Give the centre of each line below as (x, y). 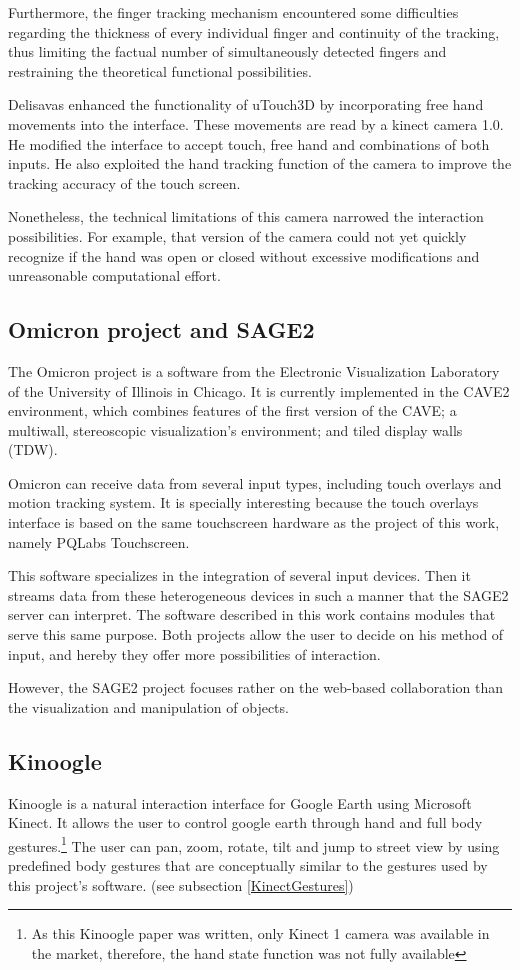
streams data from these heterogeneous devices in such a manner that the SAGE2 (258, 594)
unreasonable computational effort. (114, 275)
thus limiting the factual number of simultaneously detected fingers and (227, 51)
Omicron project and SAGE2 (161, 329)
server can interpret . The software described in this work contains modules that (252, 614)
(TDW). (33, 449)
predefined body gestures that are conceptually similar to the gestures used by (248, 865)
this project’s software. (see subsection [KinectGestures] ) (181, 884)
